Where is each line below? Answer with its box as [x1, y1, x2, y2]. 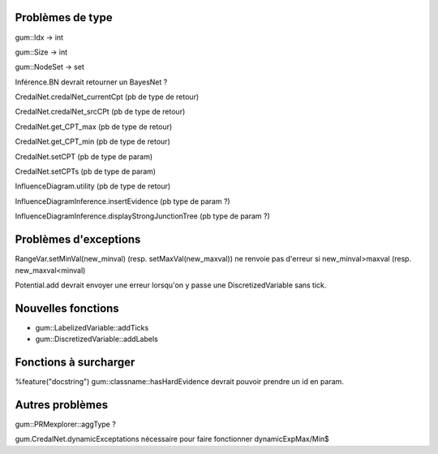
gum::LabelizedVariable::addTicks [35, 322, 149, 332]
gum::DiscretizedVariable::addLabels [35, 334, 158, 344]
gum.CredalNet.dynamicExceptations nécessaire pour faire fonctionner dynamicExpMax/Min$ [15, 435, 330, 444]
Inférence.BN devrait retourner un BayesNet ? [15, 77, 168, 87]
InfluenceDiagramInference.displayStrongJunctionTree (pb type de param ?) [15, 211, 271, 221]
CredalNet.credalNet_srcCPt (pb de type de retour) [15, 106, 186, 117]
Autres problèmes [15, 398, 109, 412]
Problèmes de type [15, 11, 113, 24]
